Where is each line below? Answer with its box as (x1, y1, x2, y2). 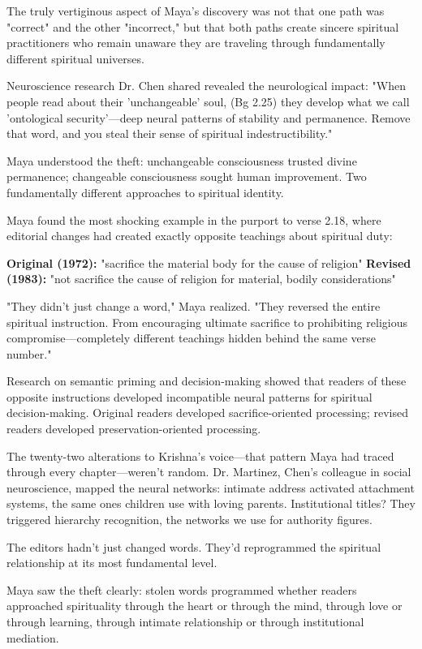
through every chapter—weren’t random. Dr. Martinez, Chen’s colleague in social (6, 463, 411, 480)
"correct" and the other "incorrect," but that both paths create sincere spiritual (6, 18, 399, 35)
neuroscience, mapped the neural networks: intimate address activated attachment (6, 479, 415, 496)
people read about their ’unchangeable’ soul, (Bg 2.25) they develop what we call (6, 92, 410, 110)
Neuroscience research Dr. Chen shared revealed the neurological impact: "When (6, 77, 407, 94)
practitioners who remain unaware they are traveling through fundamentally (6, 34, 385, 51)
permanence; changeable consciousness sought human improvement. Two (6, 168, 367, 185)
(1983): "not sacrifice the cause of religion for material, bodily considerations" (6, 270, 396, 287)
